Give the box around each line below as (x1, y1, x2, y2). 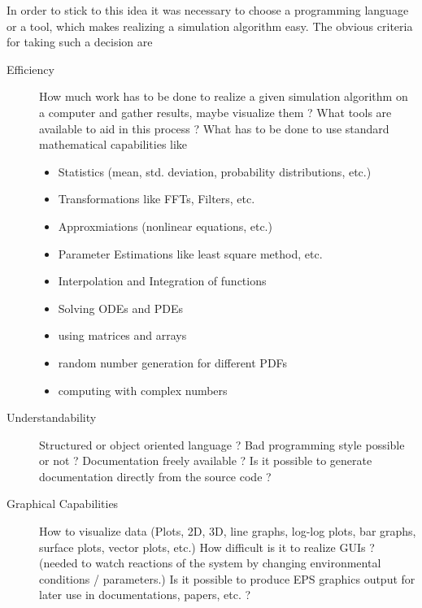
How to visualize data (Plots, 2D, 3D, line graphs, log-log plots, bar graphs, (39, 523, 416, 540)
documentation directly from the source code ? (39, 467, 272, 484)
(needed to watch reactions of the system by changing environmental (39, 554, 381, 571)
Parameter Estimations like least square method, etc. (58, 245, 323, 262)
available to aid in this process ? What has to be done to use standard (39, 119, 389, 137)
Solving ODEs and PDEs (58, 299, 184, 316)
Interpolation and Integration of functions (58, 272, 267, 289)
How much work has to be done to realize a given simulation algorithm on (39, 88, 408, 105)
